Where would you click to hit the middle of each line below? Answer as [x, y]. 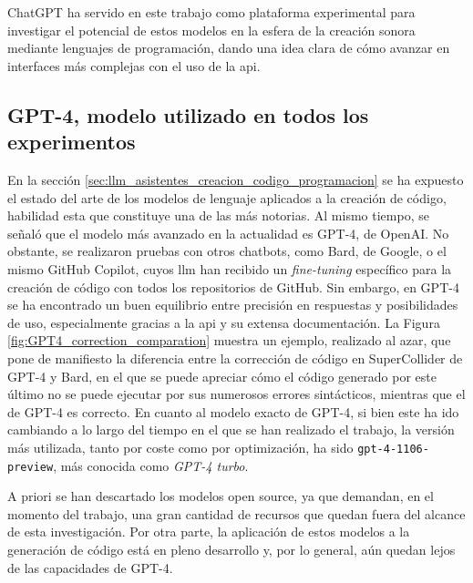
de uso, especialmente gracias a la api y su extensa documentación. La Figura [224, 322]
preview [31, 467]
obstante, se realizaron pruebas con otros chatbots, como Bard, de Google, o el [227, 251]
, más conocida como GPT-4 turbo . [151, 465]
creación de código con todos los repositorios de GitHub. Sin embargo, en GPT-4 [233, 286]
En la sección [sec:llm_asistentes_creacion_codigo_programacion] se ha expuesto [236, 179]
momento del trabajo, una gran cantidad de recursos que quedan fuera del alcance [236, 513]
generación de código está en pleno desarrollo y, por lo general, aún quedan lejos [231, 549]
